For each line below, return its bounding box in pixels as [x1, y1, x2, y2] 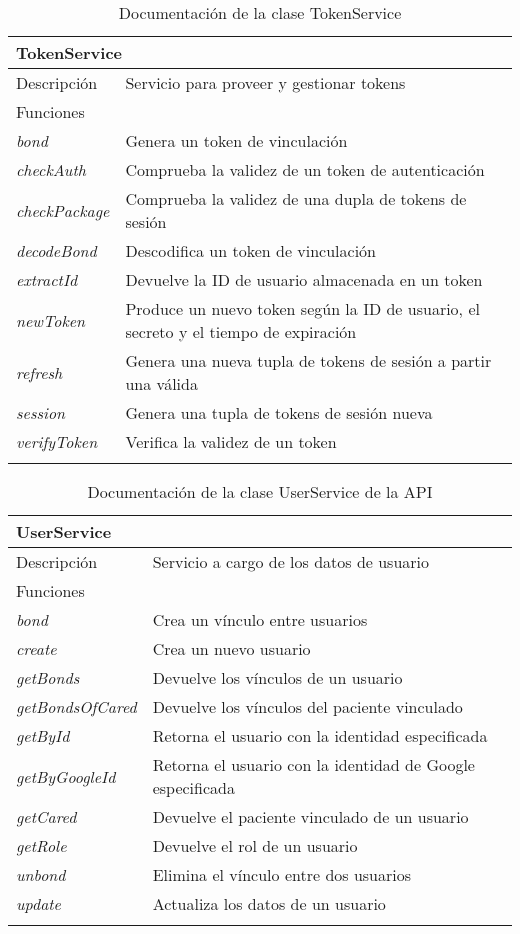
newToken [16, 308, 86, 332]
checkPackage [16, 198, 110, 222]
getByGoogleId [16, 764, 116, 788]
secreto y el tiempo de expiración [125, 320, 357, 343]
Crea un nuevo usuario [152, 637, 311, 660]
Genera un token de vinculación [125, 129, 348, 152]
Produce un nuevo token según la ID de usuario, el [125, 297, 480, 320]
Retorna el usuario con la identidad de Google [152, 753, 475, 776]
